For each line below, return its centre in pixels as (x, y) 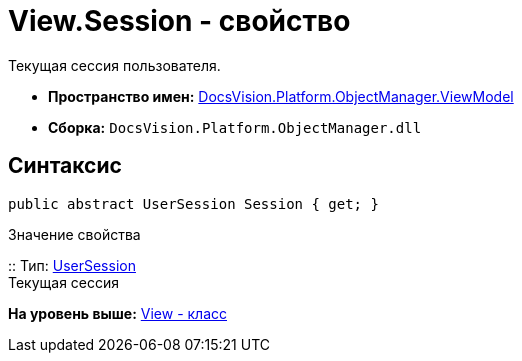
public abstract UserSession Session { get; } (193, 203)
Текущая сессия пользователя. (114, 65)
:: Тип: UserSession (72, 265)
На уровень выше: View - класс (118, 313)
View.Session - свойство (179, 21)
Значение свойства (74, 234)
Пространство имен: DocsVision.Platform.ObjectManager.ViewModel (281, 96)
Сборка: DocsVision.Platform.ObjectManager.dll (235, 127)
